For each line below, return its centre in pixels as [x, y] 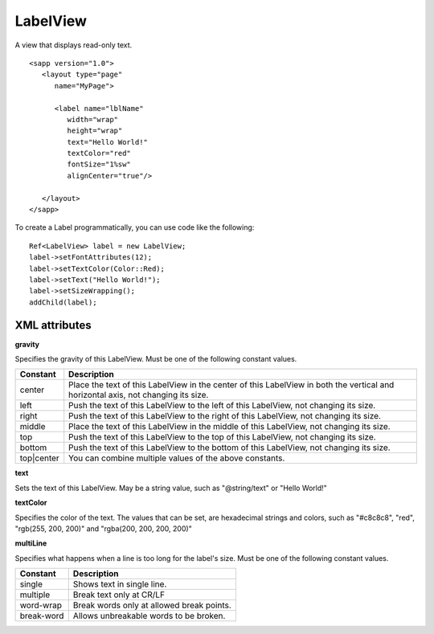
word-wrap [41, 605]
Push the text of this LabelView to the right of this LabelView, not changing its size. [225, 416]
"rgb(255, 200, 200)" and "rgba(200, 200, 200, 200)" [103, 529]
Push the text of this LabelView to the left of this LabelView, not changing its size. [222, 406]
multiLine [31, 543]
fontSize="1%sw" [99, 164]
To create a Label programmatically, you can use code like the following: [135, 227]
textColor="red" [99, 153]
